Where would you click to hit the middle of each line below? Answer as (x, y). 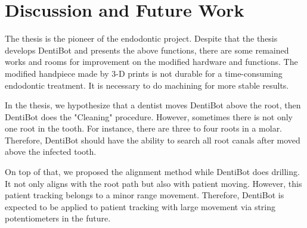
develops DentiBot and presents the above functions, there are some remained (147, 50)
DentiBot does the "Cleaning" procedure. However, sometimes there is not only (149, 116)
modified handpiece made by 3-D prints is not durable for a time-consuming (144, 73)
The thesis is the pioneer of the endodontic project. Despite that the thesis (141, 38)
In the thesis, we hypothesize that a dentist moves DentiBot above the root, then (153, 105)
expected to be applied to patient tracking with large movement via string (140, 206)
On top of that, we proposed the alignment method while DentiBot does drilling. (152, 172)
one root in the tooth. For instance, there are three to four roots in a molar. (144, 128)
